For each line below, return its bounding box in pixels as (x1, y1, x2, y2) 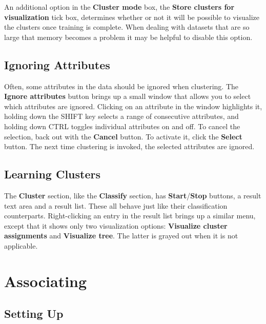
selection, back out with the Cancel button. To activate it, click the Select (4, 131, 242, 141)
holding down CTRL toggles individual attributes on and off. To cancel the (4, 120, 240, 131)
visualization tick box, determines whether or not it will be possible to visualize (4, 11, 260, 22)
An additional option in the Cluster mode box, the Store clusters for (4, 2, 235, 12)
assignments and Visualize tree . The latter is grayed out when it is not (4, 230, 238, 241)
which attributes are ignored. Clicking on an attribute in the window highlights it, (4, 100, 262, 111)
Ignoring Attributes (4, 56, 110, 72)
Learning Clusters (4, 166, 100, 182)
